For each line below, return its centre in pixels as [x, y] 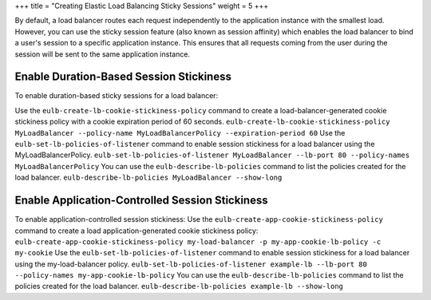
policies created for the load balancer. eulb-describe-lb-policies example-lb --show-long [179, 286]
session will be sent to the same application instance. [103, 54]
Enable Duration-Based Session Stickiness [123, 77]
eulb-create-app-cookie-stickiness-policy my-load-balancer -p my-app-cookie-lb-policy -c [198, 242]
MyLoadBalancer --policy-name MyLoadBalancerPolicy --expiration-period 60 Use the [180, 132]
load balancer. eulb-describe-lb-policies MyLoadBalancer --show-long [148, 178]
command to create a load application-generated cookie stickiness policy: [136, 231]
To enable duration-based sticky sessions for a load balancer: [117, 96]
